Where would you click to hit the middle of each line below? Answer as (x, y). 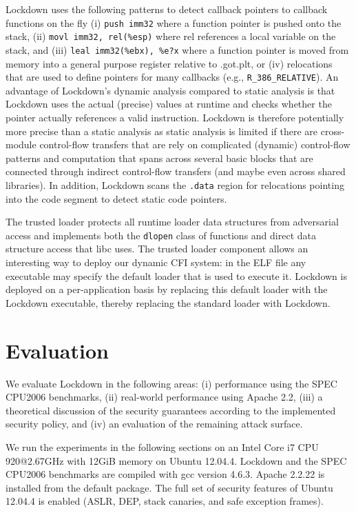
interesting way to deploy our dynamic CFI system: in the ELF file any (156, 262)
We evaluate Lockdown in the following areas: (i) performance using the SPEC (171, 383)
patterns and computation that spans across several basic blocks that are (159, 158)
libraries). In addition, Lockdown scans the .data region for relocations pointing (175, 184)
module (21, 144)
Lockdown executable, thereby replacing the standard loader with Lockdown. (168, 302)
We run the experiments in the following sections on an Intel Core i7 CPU (162, 446)
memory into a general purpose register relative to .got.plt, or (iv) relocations (169, 63)
